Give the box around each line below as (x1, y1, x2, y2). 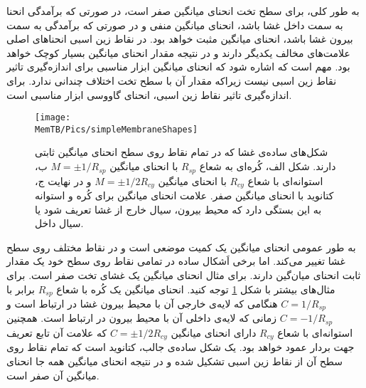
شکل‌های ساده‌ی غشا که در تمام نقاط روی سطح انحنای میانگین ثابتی (35, 145, 328, 159)
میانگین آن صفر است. (6, 367, 99, 382)
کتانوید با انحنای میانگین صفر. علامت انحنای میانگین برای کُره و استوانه (35, 187, 334, 202)
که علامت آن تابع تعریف (6, 325, 107, 340)
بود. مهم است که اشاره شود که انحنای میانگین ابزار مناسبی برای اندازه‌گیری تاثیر (6, 59, 350, 74)
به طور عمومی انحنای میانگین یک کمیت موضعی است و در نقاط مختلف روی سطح (6, 239, 356, 254)
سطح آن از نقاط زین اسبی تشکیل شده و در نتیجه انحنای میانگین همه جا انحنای (6, 353, 343, 368)
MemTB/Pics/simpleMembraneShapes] (35, 124, 198, 135)
